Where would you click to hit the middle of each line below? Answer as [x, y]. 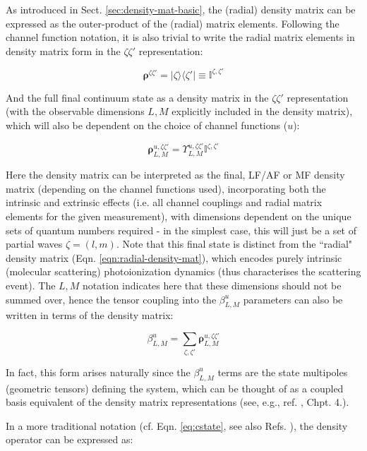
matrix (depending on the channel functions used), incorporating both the [166, 188]
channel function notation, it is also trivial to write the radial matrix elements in [180, 37]
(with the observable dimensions [75, 111]
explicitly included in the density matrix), [262, 111]
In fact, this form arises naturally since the [98, 372]
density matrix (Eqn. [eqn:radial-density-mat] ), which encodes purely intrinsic [174, 257]
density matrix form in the [63, 50]
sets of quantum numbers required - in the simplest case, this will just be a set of [181, 230]
